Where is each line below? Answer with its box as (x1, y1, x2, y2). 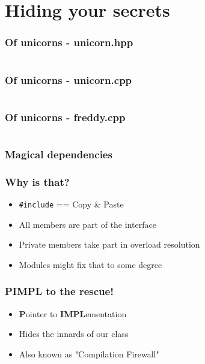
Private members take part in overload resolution (19, 238, 200, 251)
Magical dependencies (5, 146, 112, 161)
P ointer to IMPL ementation (19, 307, 127, 320)
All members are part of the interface (19, 218, 156, 230)
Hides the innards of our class (19, 327, 129, 340)
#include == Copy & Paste (19, 198, 124, 210)
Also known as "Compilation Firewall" (19, 347, 159, 360)
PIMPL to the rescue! (5, 284, 114, 299)
